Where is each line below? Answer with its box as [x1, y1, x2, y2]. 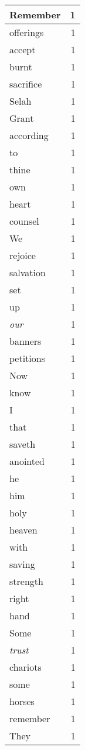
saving [9, 557, 35, 571]
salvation [9, 266, 46, 279]
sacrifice [9, 77, 42, 90]
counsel [9, 214, 39, 228]
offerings [9, 25, 44, 39]
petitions [9, 351, 45, 365]
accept [9, 43, 36, 56]
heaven [9, 523, 38, 536]
